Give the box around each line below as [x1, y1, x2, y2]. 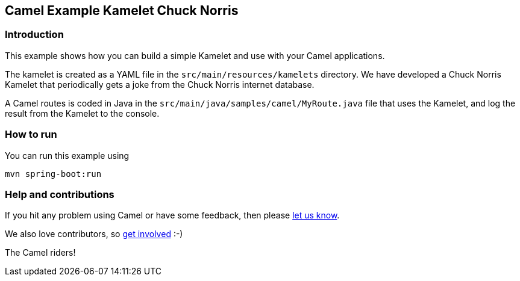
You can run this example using [5, 150, 130, 161]
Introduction [5, 28, 64, 41]
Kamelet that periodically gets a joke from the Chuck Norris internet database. [5, 79, 315, 90]
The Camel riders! [5, 247, 76, 258]
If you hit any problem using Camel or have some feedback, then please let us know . [5, 210, 340, 221]
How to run [5, 128, 57, 141]
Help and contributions [5, 188, 114, 200]
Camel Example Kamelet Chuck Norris [5, 3, 239, 18]
